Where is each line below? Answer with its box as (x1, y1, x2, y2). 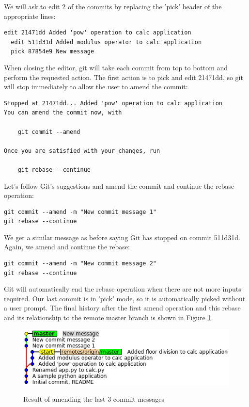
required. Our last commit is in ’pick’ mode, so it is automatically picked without (4, 293, 246, 303)
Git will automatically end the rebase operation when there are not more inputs (4, 284, 241, 294)
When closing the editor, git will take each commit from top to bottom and (4, 62, 228, 72)
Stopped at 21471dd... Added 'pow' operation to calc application (4, 99, 223, 107)
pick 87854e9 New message (11, 48, 94, 55)
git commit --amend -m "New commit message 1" (4, 208, 156, 215)
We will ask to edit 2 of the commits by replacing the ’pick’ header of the (4, 1, 222, 11)
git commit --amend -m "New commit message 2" (4, 260, 156, 267)
